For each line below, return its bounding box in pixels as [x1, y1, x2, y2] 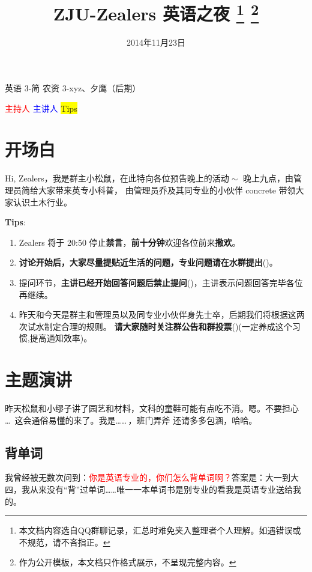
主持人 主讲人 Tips [5, 102, 77, 114]
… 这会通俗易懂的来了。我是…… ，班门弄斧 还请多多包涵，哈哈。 [5, 413, 257, 426]
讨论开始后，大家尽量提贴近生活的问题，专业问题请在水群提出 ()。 [19, 256, 278, 269]
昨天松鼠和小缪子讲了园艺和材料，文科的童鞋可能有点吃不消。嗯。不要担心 [5, 402, 299, 415]
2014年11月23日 [127, 36, 185, 49]
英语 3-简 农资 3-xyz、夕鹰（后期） [5, 82, 141, 94]
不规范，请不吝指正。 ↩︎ [19, 535, 110, 548]
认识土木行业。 [13, 195, 72, 208]
